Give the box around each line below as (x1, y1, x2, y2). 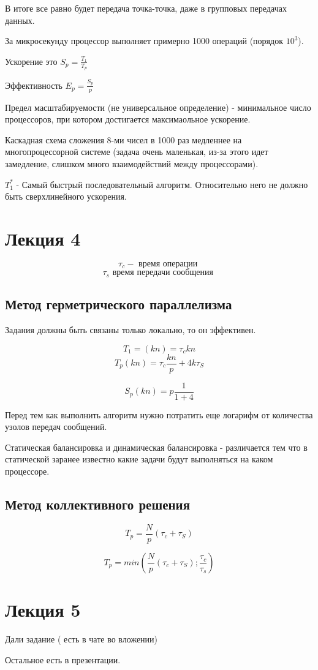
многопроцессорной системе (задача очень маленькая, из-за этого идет (5, 145, 268, 158)
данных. (5, 13, 35, 26)
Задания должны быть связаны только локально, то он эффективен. (5, 323, 256, 336)
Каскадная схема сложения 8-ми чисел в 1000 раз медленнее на (5, 133, 242, 146)
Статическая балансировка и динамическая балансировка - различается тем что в (5, 440, 308, 453)
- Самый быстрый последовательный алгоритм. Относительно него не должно (16, 178, 308, 190)
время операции (138, 259, 198, 268)
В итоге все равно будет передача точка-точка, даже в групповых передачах (5, 2, 287, 14)
